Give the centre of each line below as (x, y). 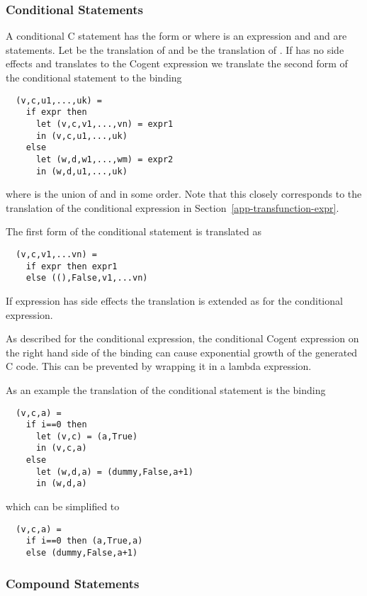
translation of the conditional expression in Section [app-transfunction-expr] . (173, 207)
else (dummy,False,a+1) (82, 553)
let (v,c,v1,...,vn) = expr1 (105, 124)
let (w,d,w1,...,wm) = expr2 (105, 159)
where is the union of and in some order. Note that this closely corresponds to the (184, 194)
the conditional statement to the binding (94, 77)
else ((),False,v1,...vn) (87, 278)
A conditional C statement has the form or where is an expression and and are (176, 36)
